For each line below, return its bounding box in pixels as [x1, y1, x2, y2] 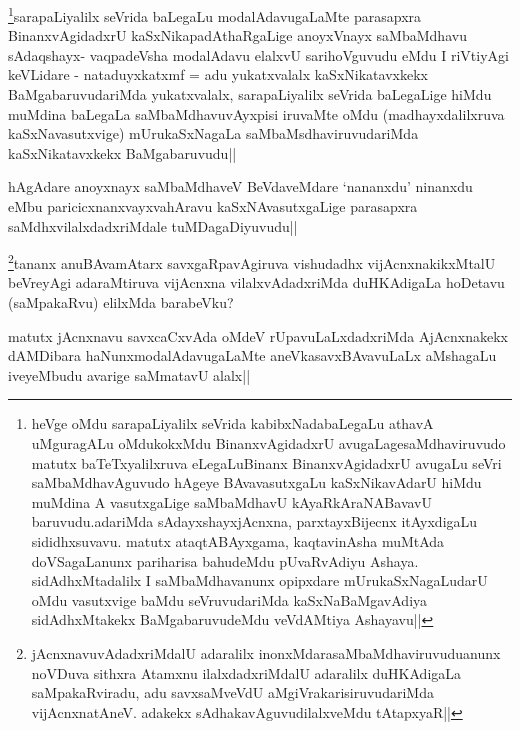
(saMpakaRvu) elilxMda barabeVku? [8, 292, 234, 313]
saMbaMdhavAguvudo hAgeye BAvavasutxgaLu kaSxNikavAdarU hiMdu [31, 472, 482, 493]
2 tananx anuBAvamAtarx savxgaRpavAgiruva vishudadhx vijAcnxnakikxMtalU [8, 250, 496, 273]
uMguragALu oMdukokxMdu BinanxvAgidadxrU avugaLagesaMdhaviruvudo [31, 433, 506, 453]
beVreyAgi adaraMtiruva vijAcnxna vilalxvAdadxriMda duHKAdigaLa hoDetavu [8, 272, 505, 293]
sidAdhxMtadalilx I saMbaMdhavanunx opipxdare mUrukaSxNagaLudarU [31, 570, 488, 591]
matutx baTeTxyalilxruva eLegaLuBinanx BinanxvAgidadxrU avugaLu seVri [31, 452, 502, 473]
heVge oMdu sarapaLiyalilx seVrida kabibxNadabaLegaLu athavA [31, 413, 434, 434]
